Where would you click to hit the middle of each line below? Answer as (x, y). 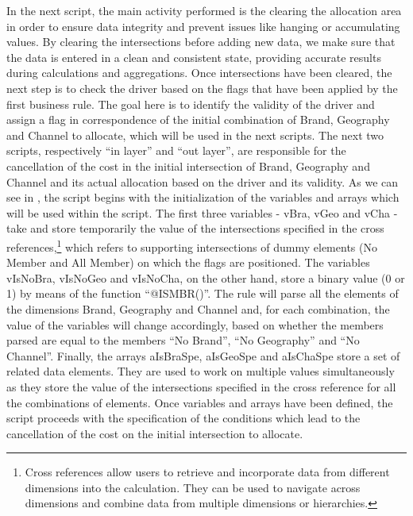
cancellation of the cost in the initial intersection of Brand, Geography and (188, 166)
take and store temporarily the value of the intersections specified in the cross (195, 228)
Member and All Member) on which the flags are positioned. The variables (188, 262)
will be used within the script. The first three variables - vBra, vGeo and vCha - (202, 212)
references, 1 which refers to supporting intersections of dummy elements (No (192, 245)
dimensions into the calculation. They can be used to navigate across (193, 487)
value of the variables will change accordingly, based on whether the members (195, 324)
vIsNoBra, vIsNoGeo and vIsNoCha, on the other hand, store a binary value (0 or (206, 277)
